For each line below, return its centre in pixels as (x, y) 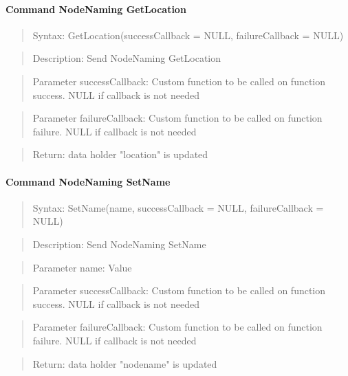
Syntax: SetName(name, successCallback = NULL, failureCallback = (178, 207)
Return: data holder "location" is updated (120, 154)
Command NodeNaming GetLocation (96, 9)
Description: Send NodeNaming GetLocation (127, 58)
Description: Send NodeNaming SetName (119, 244)
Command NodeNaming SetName (88, 181)
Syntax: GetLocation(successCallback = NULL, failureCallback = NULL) (188, 35)
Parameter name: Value (82, 267)
